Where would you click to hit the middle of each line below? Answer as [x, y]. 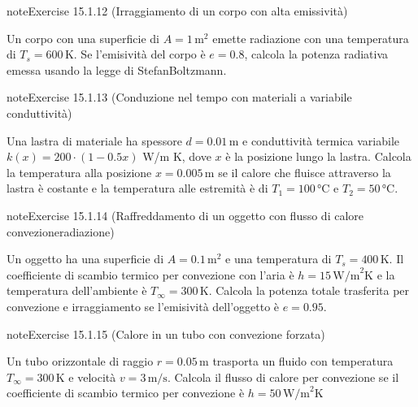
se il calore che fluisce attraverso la [305, 172]
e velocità [92, 377]
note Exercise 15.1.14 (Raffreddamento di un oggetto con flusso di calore [185, 215]
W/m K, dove [177, 156]
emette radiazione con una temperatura [311, 38]
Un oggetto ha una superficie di [85, 259]
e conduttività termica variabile [321, 140]
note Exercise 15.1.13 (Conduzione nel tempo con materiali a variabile [179, 97]
